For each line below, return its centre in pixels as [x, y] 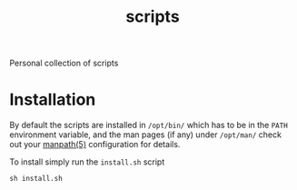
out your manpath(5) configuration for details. [95, 145]
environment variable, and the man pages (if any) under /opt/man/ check [145, 135]
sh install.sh [36, 179]
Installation [53, 100]
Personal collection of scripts [64, 63]
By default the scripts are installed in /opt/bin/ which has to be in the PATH [148, 125]
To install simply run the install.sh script [87, 162]
